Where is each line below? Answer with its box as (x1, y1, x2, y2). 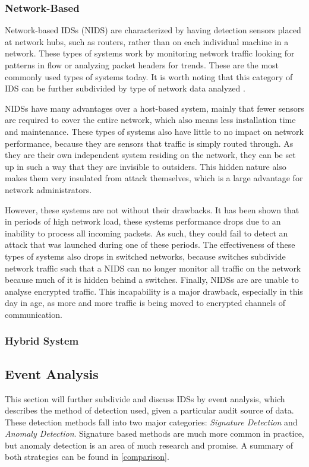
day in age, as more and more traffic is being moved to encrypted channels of (5, 296, 286, 309)
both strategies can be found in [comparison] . (5, 450, 169, 463)
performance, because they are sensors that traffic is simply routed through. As (5, 137, 294, 149)
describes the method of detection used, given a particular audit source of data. (5, 404, 294, 416)
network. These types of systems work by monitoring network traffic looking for (5, 47, 295, 59)
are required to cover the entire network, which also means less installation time (5, 113, 296, 126)
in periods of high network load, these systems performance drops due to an (5, 215, 281, 228)
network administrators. (5, 183, 92, 195)
